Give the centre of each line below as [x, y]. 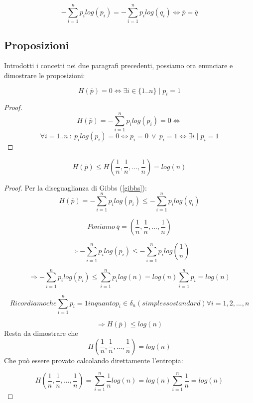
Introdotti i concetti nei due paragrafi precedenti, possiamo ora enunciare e [119, 65]
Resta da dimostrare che [41, 333]
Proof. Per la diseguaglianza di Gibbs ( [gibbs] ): [75, 187]
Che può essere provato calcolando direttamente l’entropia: [94, 360]
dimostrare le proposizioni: [45, 75]
